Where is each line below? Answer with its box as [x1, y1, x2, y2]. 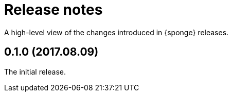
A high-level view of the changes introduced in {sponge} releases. [4, 28, 229, 37]
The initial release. [4, 67, 66, 76]
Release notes [4, 1, 103, 18]
